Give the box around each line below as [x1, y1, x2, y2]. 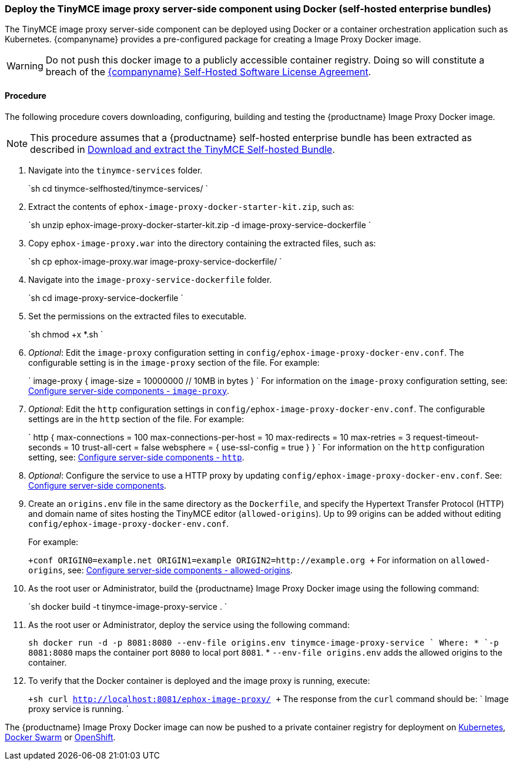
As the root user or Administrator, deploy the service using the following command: [28, 619, 350, 630]
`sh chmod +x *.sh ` [28, 329, 103, 339]
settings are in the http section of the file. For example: [28, 413, 244, 424]
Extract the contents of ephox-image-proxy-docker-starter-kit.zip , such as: [28, 201, 354, 212]
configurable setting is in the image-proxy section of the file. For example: [28, 357, 320, 368]
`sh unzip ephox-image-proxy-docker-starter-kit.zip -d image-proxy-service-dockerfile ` [28, 219, 371, 230]
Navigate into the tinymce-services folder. [28, 165, 203, 175]
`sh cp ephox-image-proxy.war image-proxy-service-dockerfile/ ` [28, 256, 282, 266]
